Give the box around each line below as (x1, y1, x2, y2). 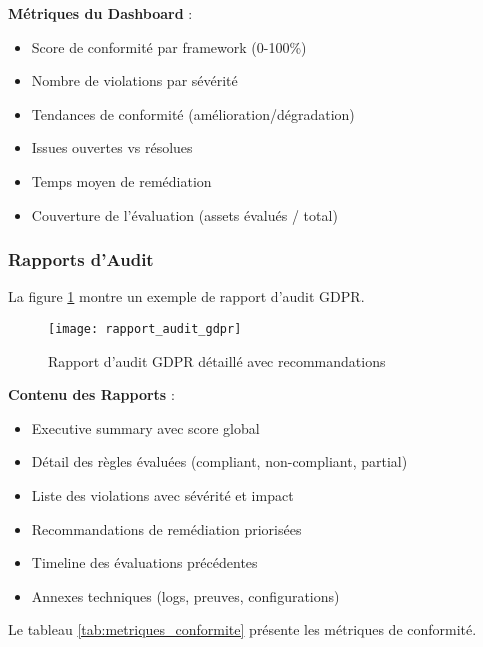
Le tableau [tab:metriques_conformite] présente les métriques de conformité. (8, 619, 477, 640)
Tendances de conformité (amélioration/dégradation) (31, 103, 355, 124)
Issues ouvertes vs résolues (31, 137, 193, 158)
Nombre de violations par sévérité (31, 70, 238, 91)
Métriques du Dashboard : (8, 3, 193, 23)
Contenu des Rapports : (8, 384, 175, 405)
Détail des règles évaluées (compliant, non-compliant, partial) (31, 451, 408, 472)
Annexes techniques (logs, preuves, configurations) (31, 585, 340, 606)
